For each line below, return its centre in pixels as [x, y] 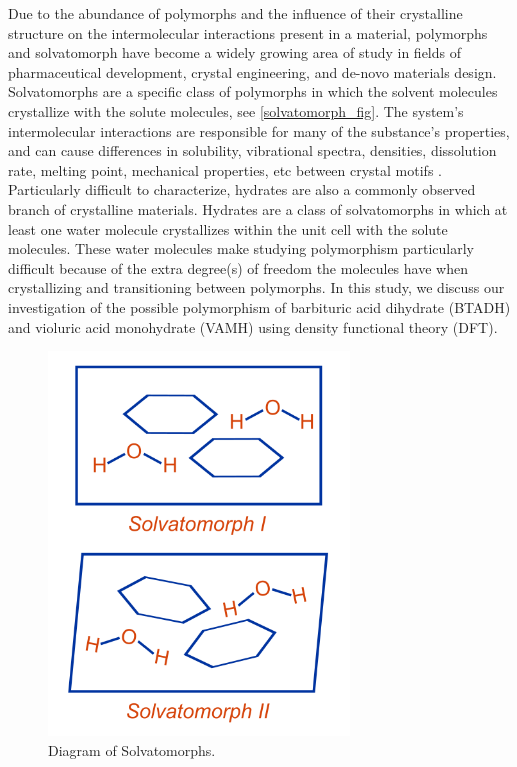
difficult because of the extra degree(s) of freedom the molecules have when [238, 267]
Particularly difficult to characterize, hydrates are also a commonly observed [242, 189]
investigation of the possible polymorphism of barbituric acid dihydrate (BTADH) [259, 306]
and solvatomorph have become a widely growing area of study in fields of [235, 52]
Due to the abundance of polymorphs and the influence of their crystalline [235, 13]
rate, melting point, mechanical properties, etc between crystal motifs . [225, 169]
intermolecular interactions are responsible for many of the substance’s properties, [259, 130]
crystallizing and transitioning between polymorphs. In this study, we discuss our [256, 287]
